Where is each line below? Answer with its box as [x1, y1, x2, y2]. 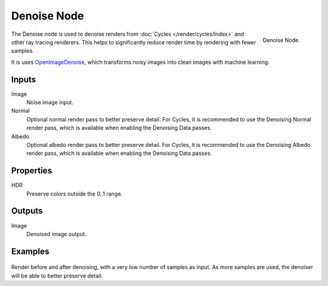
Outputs [11, 206, 43, 216]
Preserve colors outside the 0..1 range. [26, 190, 123, 197]
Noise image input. [26, 99, 74, 106]
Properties [11, 166, 52, 176]
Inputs [11, 74, 36, 84]
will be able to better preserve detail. [11, 272, 103, 279]
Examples [11, 246, 50, 256]
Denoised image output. [26, 230, 87, 237]
